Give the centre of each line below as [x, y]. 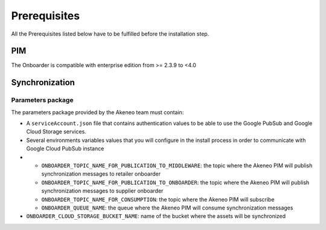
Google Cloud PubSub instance [65, 149]
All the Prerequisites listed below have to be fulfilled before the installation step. [110, 34]
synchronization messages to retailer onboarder [101, 174]
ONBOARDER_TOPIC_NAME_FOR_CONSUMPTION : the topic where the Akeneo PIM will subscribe [158, 199]
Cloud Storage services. [56, 132]
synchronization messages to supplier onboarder [102, 191]
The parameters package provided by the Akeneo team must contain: [97, 112]
